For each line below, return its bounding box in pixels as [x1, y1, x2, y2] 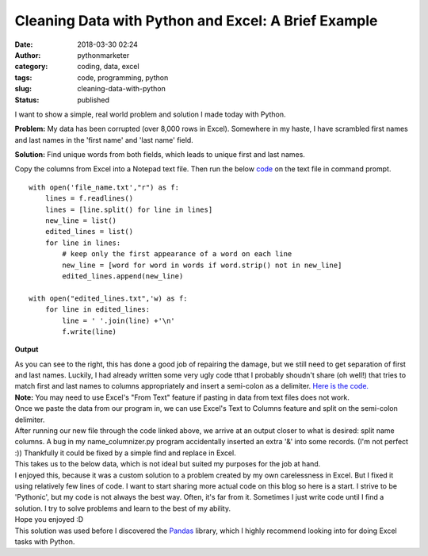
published [77, 95, 110, 105]
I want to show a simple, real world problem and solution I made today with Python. [14, 109, 286, 119]
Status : [14, 95, 40, 105]
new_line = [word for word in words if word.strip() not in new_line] [62, 260, 342, 270]
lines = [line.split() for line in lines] [44, 205, 213, 214]
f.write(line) [62, 327, 117, 336]
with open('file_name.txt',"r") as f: [29, 182, 180, 192]
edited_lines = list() [44, 227, 134, 236]
